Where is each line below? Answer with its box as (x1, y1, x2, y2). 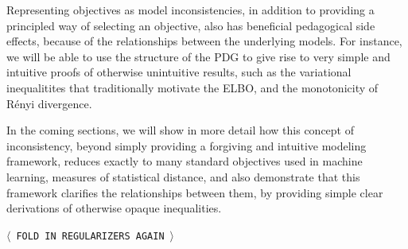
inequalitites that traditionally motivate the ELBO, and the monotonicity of (6, 79, 379, 95)
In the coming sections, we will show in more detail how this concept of (6, 122, 355, 138)
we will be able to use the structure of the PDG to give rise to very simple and (6, 48, 391, 64)
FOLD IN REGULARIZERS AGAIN (16, 230, 165, 242)
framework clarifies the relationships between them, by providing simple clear (6, 184, 383, 200)
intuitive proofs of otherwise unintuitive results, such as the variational (6, 64, 352, 80)
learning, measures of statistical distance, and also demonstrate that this (6, 168, 360, 185)
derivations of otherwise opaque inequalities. (6, 200, 222, 216)
